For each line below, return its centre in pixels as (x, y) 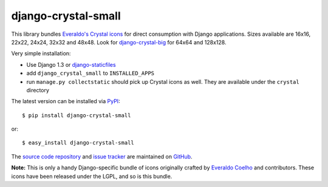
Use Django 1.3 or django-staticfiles (71, 64)
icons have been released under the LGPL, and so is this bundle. (92, 176)
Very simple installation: (41, 53)
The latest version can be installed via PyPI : (66, 101)
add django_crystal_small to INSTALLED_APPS (91, 73)
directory (38, 90)
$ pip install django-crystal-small (77, 115)
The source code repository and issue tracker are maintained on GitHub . (102, 156)
